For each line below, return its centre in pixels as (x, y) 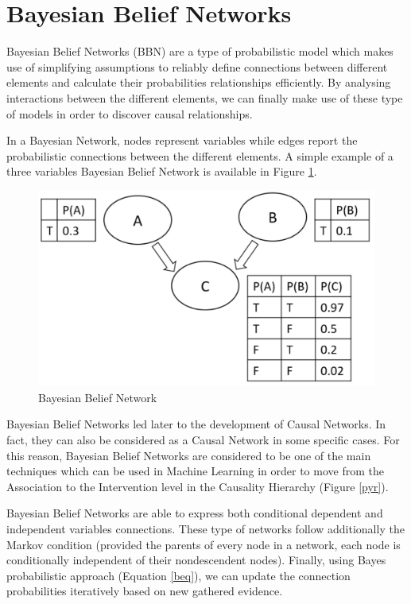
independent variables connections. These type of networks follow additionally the (205, 528)
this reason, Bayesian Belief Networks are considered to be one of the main (189, 455)
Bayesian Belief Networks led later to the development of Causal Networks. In (196, 424)
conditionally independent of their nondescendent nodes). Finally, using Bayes (196, 560)
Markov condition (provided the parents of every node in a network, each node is (204, 544)
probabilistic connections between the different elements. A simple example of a (200, 155)
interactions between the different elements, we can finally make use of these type (205, 97)
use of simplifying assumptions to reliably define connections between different (197, 66)
